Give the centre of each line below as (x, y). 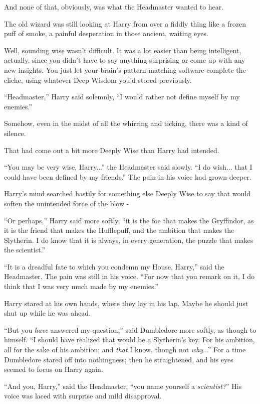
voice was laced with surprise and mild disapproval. (83, 396)
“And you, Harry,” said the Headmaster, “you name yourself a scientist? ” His (123, 386)
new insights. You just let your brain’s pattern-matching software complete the (125, 70)
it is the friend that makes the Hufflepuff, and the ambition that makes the (119, 230)
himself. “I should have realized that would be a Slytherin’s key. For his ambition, (129, 340)
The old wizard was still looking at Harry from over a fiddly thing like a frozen (125, 23)
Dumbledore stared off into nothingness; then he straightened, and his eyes (119, 359)
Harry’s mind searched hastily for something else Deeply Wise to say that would (127, 193)
